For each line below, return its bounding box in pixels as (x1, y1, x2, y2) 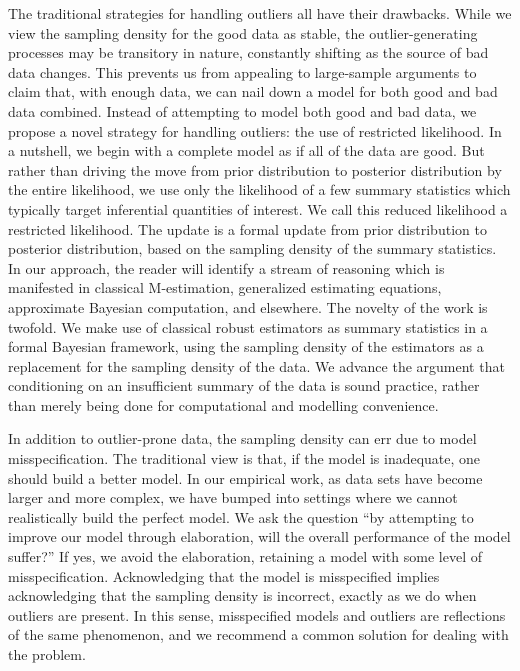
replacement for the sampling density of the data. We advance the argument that (8, 355, 505, 376)
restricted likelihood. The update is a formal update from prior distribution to (8, 218, 487, 239)
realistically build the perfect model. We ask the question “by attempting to (8, 506, 474, 527)
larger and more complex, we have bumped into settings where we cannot (8, 487, 458, 508)
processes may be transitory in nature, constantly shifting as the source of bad (8, 42, 489, 63)
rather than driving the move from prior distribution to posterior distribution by (8, 159, 502, 180)
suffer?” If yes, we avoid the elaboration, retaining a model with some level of (8, 546, 482, 567)
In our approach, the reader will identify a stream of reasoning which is (8, 257, 445, 278)
